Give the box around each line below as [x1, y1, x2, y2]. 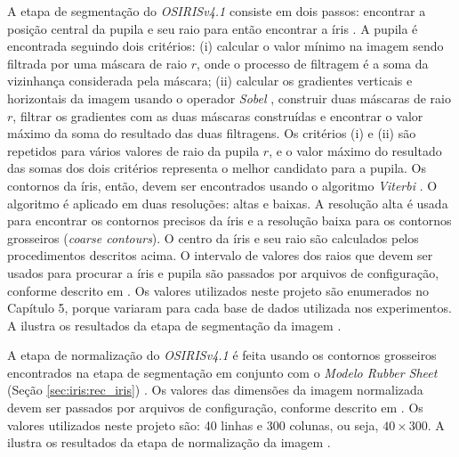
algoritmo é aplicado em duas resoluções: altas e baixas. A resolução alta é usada [7, 193, 448, 212]
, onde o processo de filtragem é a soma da [197, 53, 429, 72]
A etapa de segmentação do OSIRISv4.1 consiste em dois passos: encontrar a [7, 2, 426, 20]
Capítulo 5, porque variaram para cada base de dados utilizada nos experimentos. [7, 298, 452, 317]
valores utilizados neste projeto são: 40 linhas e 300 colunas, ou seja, [7, 415, 379, 434]
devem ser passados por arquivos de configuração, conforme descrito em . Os [7, 398, 423, 417]
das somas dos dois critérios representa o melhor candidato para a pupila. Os [7, 159, 427, 177]
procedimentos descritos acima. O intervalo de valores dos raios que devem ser [7, 246, 433, 265]
